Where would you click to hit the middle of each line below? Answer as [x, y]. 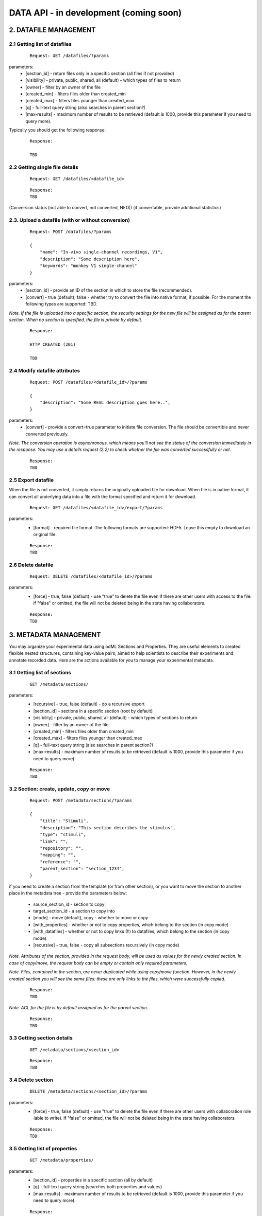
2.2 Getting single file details [44, 167]
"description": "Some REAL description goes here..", [105, 403]
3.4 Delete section [31, 1080]
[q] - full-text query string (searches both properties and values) [98, 1187]
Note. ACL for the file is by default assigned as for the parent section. [78, 1007]
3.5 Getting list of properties [43, 1148]
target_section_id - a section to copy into [74, 911]
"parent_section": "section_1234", [82, 869]
